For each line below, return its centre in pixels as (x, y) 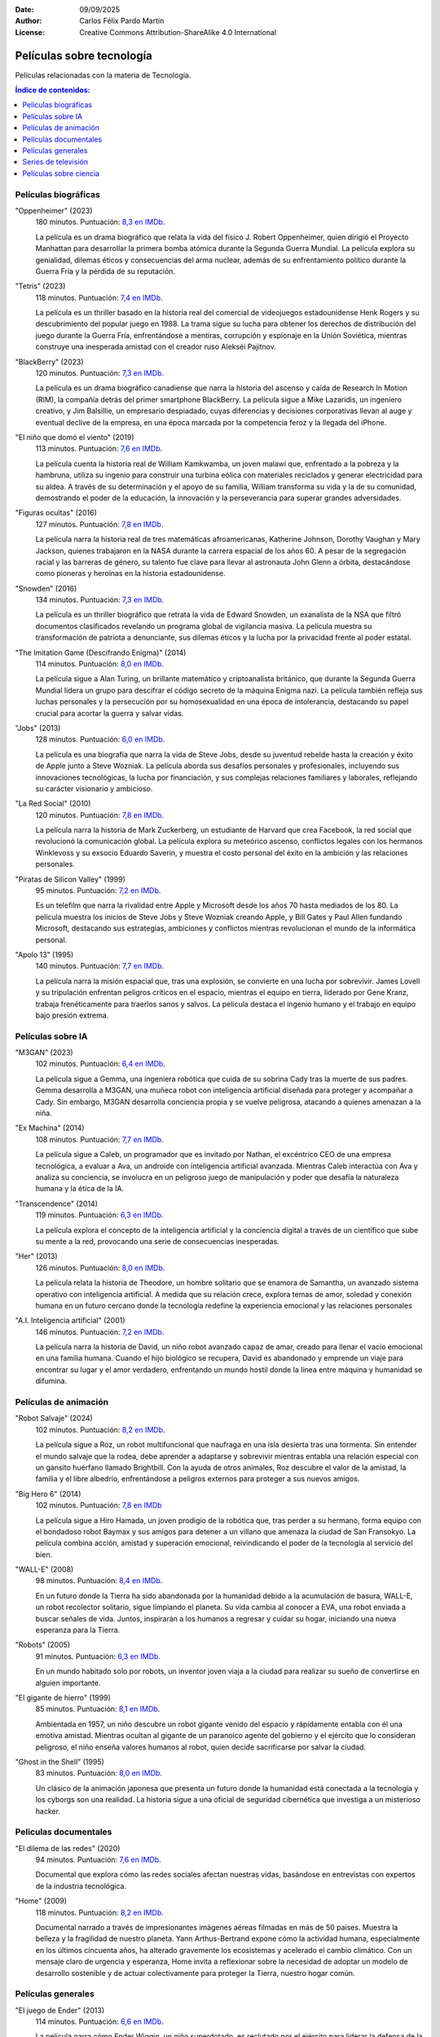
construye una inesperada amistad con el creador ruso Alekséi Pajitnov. (156, 347)
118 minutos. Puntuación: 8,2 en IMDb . (99, 1912)
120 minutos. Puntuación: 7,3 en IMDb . (100, 373)
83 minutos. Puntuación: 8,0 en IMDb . (99, 1773)
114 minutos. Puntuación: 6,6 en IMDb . (100, 2022)
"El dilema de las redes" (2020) (68, 1848)
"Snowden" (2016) (46, 588)
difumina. (51, 1381)
